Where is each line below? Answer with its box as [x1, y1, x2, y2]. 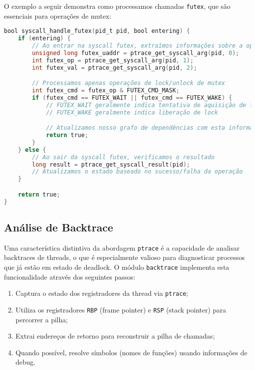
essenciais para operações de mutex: [4, 10, 111, 21]
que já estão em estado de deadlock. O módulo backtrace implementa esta [4, 262, 229, 272]
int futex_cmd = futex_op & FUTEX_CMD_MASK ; [32, 87, 180, 94]
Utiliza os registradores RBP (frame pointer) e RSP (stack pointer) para [15, 304, 227, 314]
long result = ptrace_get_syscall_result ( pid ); [32, 161, 190, 168]
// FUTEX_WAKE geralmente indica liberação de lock [46, 109, 218, 116]
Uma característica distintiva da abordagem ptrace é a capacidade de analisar [4, 242, 240, 253]
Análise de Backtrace [4, 219, 113, 234]
